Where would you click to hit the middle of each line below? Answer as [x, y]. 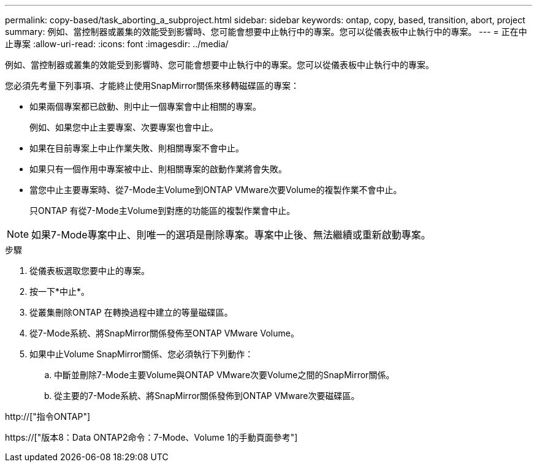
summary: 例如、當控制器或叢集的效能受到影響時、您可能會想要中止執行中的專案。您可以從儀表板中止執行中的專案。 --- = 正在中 [266, 32]
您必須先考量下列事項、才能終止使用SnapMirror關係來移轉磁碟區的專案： [152, 85]
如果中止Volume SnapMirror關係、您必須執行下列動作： [142, 354]
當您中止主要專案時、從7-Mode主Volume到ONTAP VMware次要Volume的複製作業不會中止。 [216, 190]
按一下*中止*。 [60, 291]
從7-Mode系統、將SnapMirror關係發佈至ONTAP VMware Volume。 [164, 333]
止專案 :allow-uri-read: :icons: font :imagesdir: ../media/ [117, 44]
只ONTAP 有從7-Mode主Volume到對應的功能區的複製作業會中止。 [162, 211]
